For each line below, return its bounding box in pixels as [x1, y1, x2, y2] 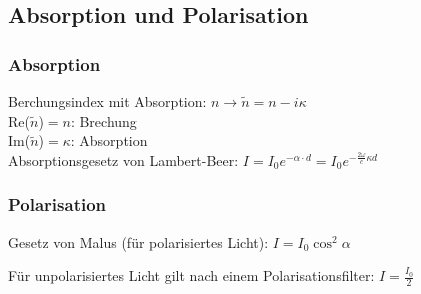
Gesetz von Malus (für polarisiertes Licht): [8, 231, 269, 252]
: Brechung [70, 110, 137, 131]
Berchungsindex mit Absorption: [8, 91, 207, 111]
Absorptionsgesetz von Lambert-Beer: [8, 149, 239, 170]
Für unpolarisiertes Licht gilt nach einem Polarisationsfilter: [8, 265, 375, 286]
